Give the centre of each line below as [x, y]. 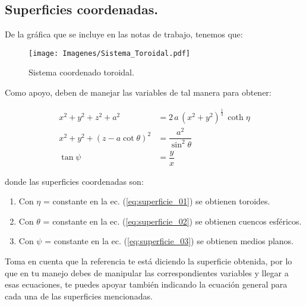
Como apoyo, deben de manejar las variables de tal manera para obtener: [138, 92]
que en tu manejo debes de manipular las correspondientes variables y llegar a [147, 272]
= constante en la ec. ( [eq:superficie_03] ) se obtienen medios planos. [169, 241]
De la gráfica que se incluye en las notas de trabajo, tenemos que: [124, 34]
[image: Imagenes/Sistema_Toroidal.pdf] [110, 53]
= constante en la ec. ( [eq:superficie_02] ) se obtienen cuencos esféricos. [172, 221]
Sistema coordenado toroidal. [81, 72]
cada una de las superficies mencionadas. [79, 296]
